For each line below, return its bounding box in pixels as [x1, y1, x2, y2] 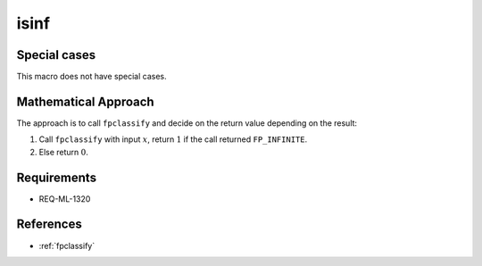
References [16, 217, 82, 232]
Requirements [16, 170, 97, 185]
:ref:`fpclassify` [38, 240, 96, 251]
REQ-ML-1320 [38, 193, 91, 204]
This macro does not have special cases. [16, 71, 167, 82]
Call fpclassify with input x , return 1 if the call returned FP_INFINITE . [38, 134, 308, 145]
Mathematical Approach [16, 94, 155, 109]
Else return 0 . [38, 146, 89, 157]
